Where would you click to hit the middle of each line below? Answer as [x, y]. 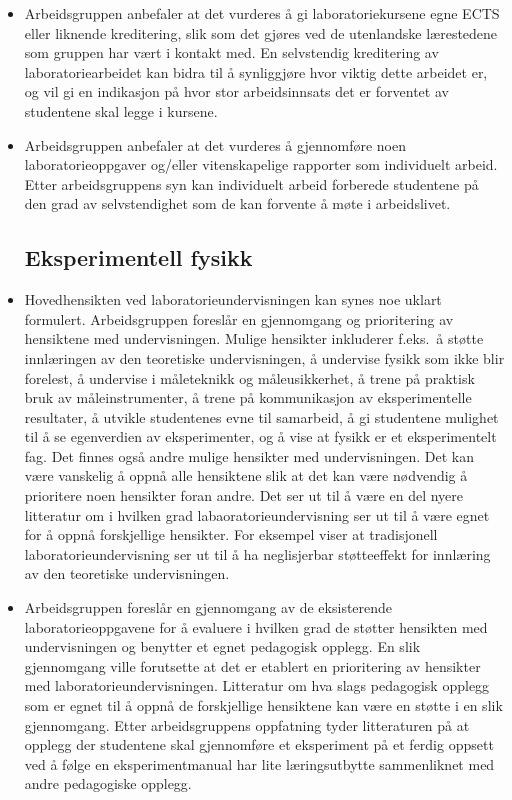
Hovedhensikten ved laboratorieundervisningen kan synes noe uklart [233, 299]
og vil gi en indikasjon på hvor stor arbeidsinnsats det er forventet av [236, 91]
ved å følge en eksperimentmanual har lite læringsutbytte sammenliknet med [259, 763]
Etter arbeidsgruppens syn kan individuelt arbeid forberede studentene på [251, 183]
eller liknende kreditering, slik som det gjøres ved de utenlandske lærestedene [261, 32]
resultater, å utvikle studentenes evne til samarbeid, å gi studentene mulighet [261, 416]
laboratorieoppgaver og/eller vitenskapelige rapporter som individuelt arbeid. [261, 164]
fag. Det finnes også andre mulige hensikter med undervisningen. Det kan [249, 455]
